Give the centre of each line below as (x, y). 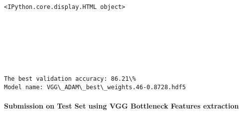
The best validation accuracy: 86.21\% (70, 79)
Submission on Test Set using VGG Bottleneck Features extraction (121, 105)
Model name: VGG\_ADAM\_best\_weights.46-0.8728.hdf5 (95, 87)
